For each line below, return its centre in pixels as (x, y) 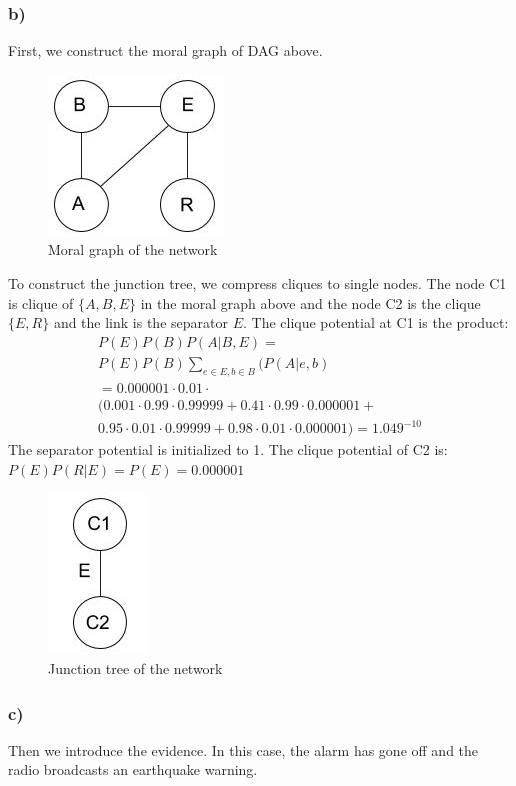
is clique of (41, 302)
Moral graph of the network (133, 249)
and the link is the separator (140, 322)
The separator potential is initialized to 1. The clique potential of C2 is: (228, 449)
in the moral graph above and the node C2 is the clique (310, 302)
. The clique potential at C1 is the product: (375, 322)
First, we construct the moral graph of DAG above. (165, 50)
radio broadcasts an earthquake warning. (133, 769)
